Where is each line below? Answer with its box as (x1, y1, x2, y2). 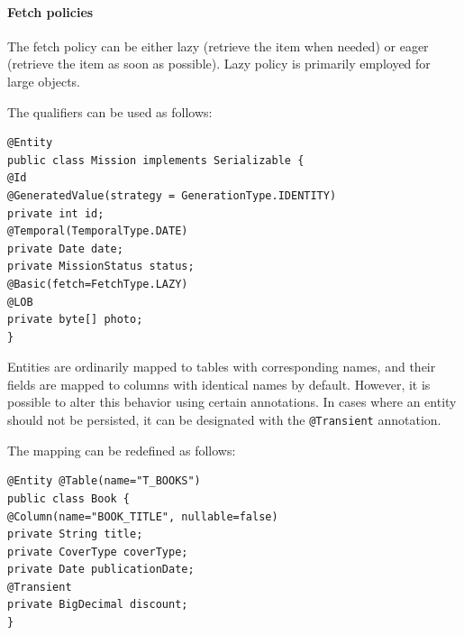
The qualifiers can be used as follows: (7, 102, 213, 121)
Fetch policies (7, 2, 94, 21)
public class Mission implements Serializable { (7, 153, 305, 167)
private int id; (7, 207, 105, 220)
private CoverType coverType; (7, 545, 188, 558)
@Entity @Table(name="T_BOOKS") (7, 474, 201, 488)
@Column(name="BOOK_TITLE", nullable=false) (7, 510, 278, 523)
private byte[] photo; (7, 313, 143, 327)
